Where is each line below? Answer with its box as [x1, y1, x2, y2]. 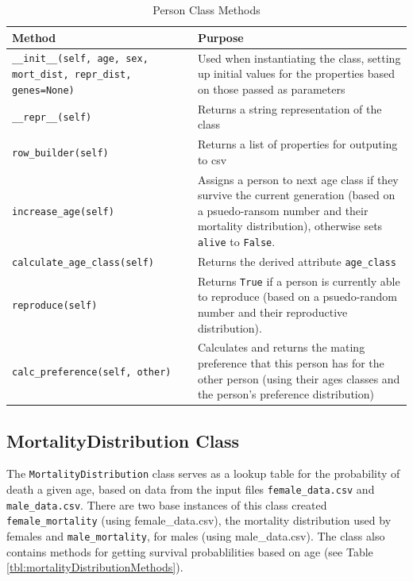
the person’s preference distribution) [197, 386, 374, 402]
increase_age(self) [12, 206, 114, 217]
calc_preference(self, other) [12, 366, 172, 378]
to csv [197, 151, 227, 167]
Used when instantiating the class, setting [197, 49, 401, 66]
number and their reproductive [197, 303, 348, 320]
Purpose [197, 29, 244, 45]
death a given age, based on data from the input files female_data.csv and [6, 481, 375, 498]
